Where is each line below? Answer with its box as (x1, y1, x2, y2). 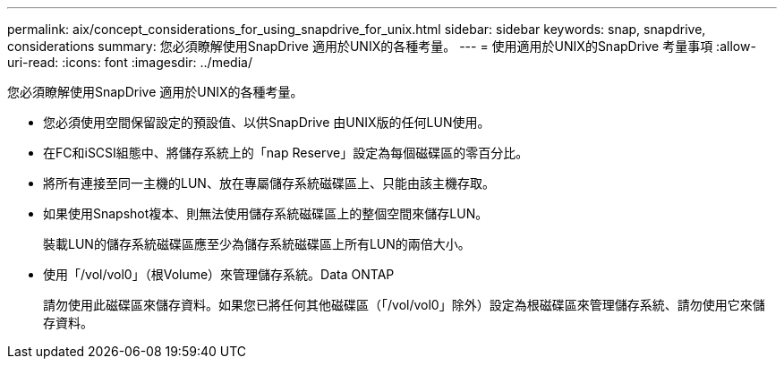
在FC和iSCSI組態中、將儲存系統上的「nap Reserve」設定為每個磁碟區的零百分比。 (43, 145, 529, 160)
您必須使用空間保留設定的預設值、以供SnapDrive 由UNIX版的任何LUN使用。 (43, 115, 490, 130)
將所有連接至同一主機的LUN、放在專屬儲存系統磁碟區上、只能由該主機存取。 (43, 175, 495, 191)
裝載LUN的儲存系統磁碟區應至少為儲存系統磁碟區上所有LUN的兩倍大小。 (43, 236, 471, 251)
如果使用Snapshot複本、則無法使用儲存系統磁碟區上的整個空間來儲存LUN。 (43, 206, 489, 221)
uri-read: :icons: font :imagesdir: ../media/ (7, 55, 252, 70)
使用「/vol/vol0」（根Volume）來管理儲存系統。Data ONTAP (43, 267, 395, 282)
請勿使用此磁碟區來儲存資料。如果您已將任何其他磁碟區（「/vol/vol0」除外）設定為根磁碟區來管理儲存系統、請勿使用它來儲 (43, 297, 765, 312)
